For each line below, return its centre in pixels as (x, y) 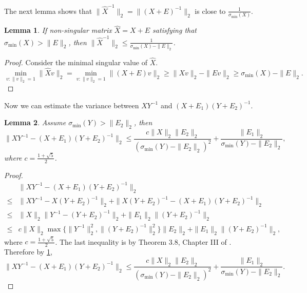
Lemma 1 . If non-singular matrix (58, 30)
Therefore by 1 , (28, 252)
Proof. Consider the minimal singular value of (76, 62)
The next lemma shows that (48, 11)
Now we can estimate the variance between (72, 105)
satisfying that (175, 30)
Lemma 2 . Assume (35, 122)
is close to (210, 11)
